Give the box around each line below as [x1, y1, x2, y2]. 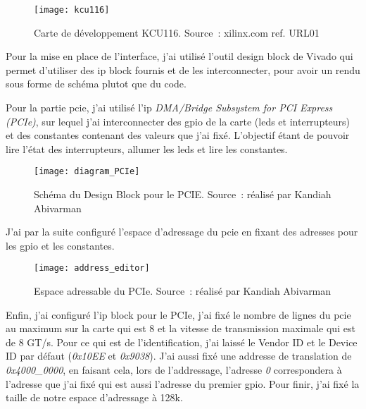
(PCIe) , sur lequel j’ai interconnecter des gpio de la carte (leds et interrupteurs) [6, 114, 351, 128]
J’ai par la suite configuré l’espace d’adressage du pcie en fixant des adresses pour [6, 224, 358, 239]
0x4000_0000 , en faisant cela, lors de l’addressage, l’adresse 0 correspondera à [6, 362, 342, 377]
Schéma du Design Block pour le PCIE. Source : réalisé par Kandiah [34, 187, 332, 202]
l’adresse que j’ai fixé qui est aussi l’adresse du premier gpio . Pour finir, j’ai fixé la [6, 376, 360, 391]
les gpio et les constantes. [6, 238, 115, 252]
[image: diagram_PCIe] [34, 166, 140, 177]
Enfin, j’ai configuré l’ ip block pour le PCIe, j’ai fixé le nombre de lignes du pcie [6, 307, 351, 322]
